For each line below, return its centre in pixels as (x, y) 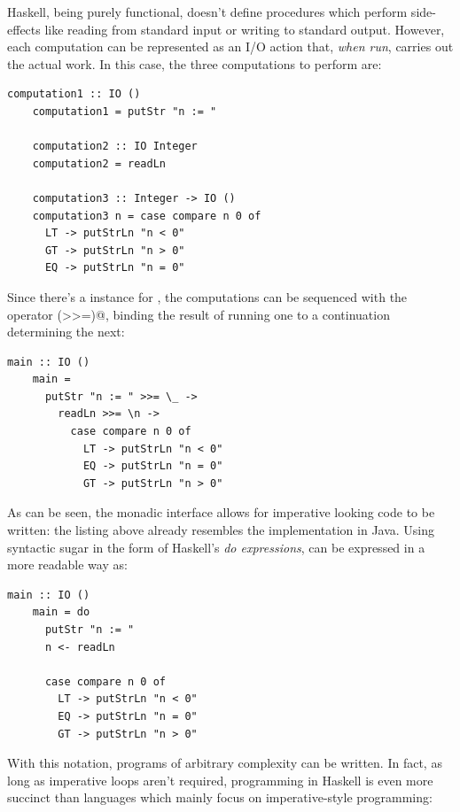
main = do (61, 612)
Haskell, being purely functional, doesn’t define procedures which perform (207, 12)
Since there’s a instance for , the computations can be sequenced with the (207, 296)
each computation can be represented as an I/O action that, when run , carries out (230, 46)
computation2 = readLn (99, 163)
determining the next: (66, 332)
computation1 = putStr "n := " (125, 111)
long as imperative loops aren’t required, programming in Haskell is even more (220, 780)
